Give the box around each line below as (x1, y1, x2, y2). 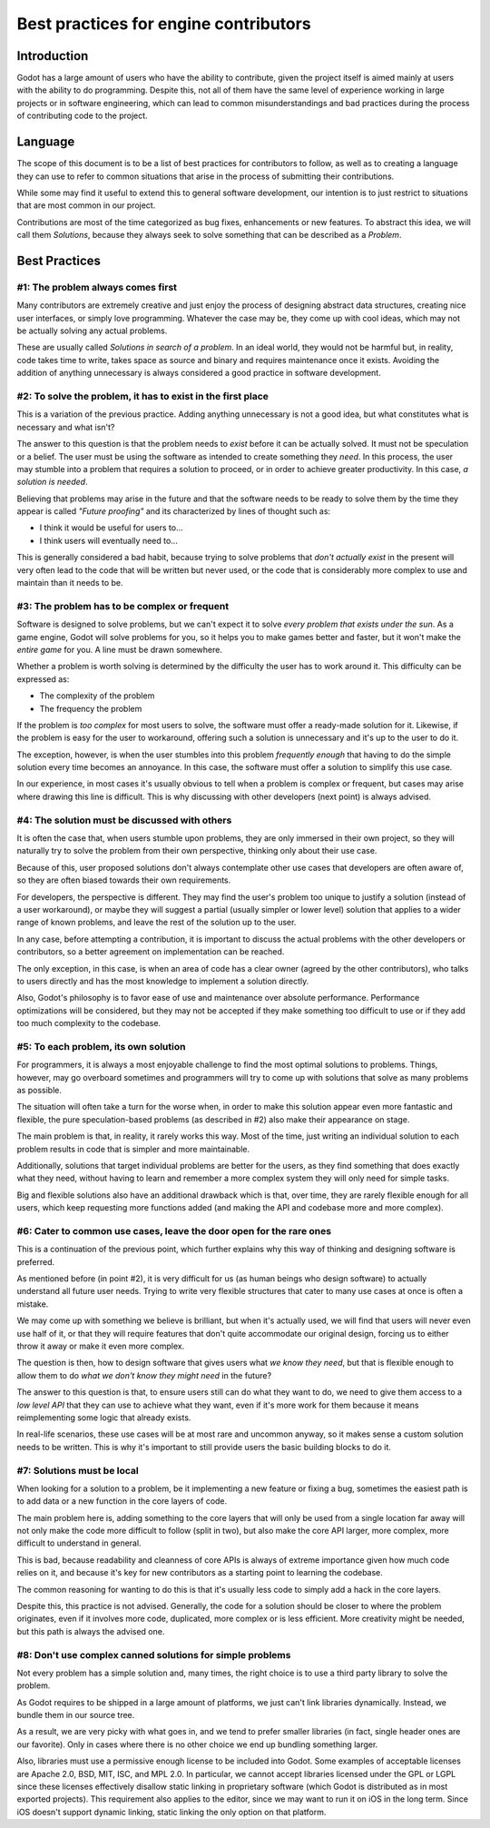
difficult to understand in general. (16, 1537, 142, 1548)
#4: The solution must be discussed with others (16, 814, 232, 826)
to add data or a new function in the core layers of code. (16, 1496, 228, 1507)
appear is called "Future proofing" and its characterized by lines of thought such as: (16, 506, 331, 517)
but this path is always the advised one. (16, 1625, 165, 1636)
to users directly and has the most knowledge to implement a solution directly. (16, 975, 309, 986)
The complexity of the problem (39, 690, 155, 701)
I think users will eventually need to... (39, 535, 179, 546)
